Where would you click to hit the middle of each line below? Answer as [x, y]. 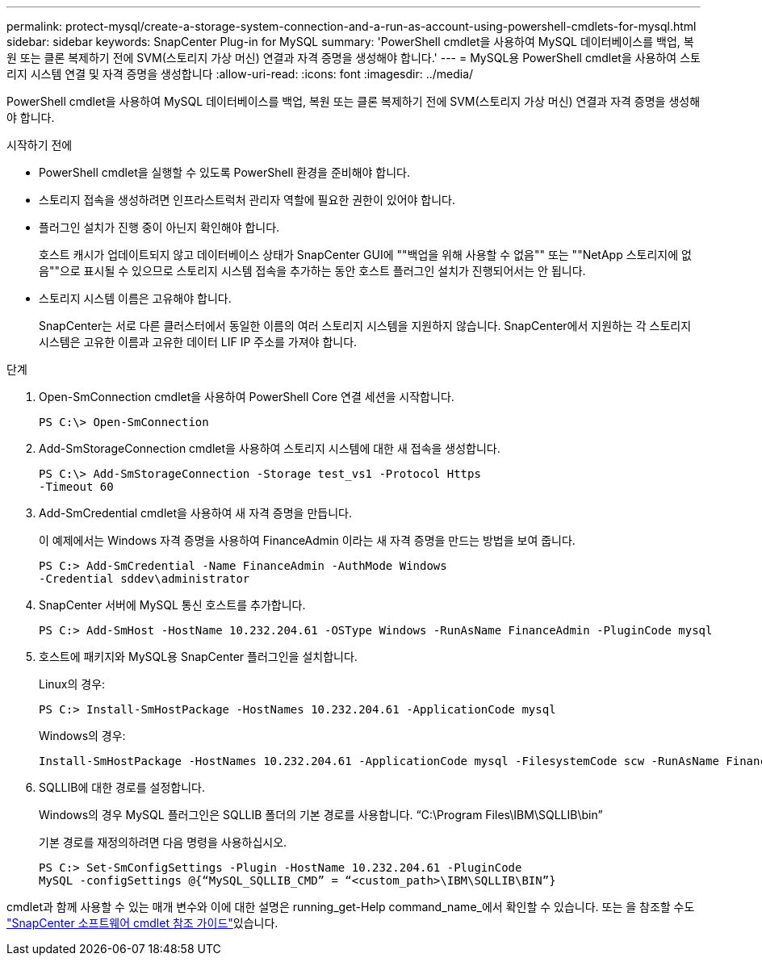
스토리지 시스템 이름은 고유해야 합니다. [135, 298]
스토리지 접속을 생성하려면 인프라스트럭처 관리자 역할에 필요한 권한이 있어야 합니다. [247, 200]
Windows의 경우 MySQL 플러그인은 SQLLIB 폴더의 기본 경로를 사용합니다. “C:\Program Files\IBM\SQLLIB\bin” [321, 815]
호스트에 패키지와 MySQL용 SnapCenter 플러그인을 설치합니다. [198, 657]
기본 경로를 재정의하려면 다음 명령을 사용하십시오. [163, 842]
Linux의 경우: [72, 684]
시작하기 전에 [40, 145]
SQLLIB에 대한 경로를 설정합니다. [122, 787]
